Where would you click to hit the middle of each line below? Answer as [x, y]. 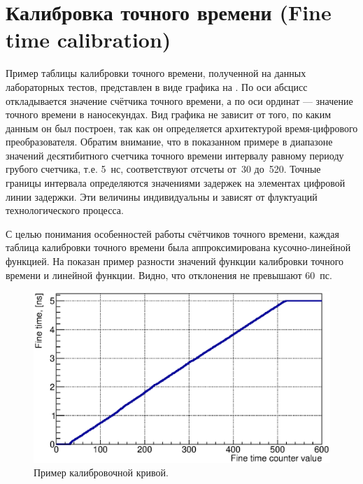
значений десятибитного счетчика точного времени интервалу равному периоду [175, 155]
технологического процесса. [65, 210]
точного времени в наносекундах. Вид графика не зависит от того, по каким [168, 114]
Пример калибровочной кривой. [101, 472]
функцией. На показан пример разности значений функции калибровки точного [175, 261]
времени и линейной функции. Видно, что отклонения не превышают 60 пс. [169, 275]
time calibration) [88, 40]
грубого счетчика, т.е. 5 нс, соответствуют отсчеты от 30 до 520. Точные [163, 169]
